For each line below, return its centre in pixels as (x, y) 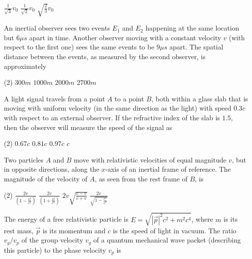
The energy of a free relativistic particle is (66, 219)
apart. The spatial (196, 47)
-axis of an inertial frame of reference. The (168, 169)
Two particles (24, 159)
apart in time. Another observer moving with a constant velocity (125, 37)
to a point (129, 98)
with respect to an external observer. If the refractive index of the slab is (112, 117)
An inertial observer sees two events (57, 28)
